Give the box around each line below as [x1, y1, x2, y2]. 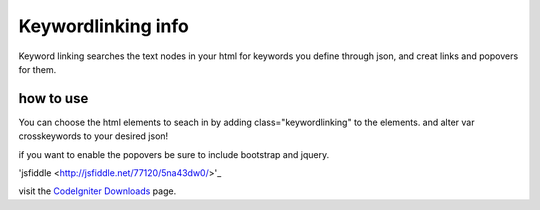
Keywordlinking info [18, 15, 189, 37]
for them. [18, 63, 57, 75]
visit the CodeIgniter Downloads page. [18, 185, 177, 197]
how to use [18, 90, 89, 107]
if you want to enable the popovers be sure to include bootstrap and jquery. [18, 148, 330, 160]
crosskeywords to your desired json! [18, 130, 169, 142]
